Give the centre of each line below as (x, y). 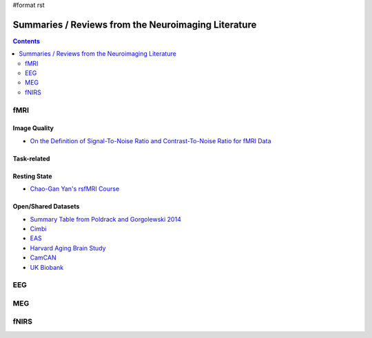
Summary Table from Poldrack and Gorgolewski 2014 (106, 219)
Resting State (32, 176)
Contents (27, 41)
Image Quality (33, 128)
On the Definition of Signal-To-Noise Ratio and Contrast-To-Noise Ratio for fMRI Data (151, 140)
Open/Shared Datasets (46, 207)
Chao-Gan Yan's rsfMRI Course (75, 189)
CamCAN (43, 257)
